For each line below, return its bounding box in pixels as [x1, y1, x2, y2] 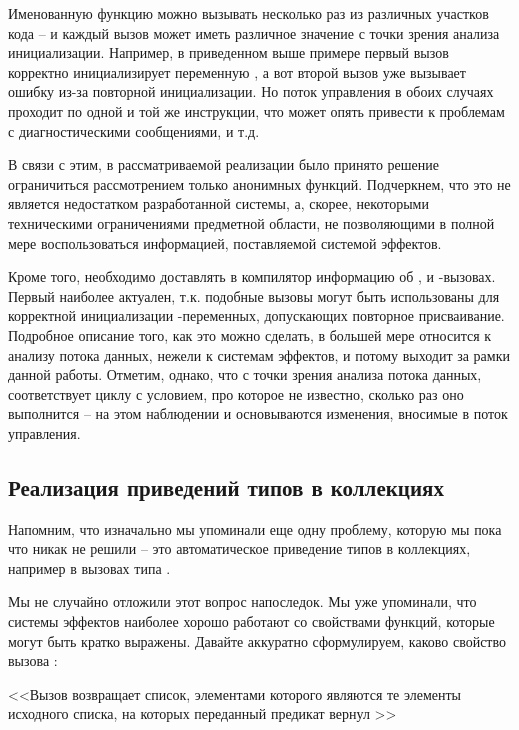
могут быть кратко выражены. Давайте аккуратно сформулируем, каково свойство [8, 630, 506, 651]
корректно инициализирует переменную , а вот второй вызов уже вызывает [8, 61, 466, 82]
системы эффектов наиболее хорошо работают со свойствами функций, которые [8, 611, 495, 632]
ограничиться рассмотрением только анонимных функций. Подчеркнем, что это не [8, 173, 511, 194]
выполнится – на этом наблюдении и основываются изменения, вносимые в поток [8, 403, 508, 424]
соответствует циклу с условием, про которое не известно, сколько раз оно [8, 383, 464, 404]
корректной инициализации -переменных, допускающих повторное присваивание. [8, 305, 505, 326]
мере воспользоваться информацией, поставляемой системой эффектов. [8, 232, 442, 253]
